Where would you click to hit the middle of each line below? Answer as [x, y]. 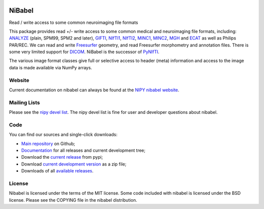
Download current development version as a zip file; [74, 164]
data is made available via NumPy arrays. [51, 67]
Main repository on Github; [48, 144]
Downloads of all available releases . [57, 171]
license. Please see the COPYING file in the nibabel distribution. [73, 200]
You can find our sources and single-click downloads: [63, 135]
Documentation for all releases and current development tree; [83, 150]
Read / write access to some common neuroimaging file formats [74, 22]
